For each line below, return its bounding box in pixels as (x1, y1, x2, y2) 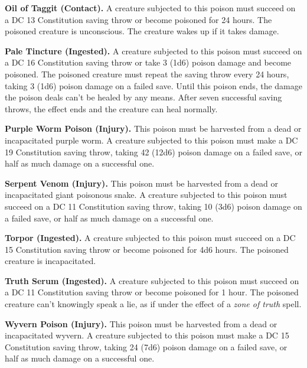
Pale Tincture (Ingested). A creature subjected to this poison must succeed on (5, 44, 302, 57)
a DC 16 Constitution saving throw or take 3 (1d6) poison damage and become (5, 56, 292, 69)
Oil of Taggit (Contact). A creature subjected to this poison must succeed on (5, 2, 296, 14)
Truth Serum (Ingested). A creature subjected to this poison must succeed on (5, 274, 299, 286)
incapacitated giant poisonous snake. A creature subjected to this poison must (5, 188, 288, 201)
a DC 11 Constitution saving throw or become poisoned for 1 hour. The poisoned (5, 286, 299, 298)
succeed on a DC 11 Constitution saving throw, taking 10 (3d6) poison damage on (5, 200, 302, 212)
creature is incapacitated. (5, 255, 96, 267)
